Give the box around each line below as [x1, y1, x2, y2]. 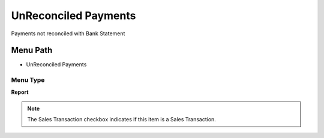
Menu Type [11, 76, 45, 84]
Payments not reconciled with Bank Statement [11, 30, 125, 37]
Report [11, 88, 29, 96]
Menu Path [11, 45, 53, 56]
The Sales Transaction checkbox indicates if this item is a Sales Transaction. [27, 116, 216, 123]
